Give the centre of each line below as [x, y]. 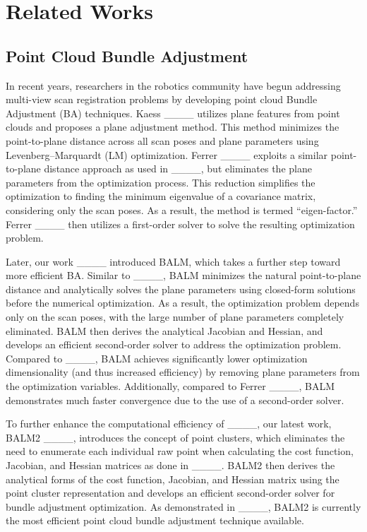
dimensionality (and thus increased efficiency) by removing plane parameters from [183, 372]
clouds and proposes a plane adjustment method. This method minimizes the [173, 127]
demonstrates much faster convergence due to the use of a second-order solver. [175, 400]
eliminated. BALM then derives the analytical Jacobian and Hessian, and [164, 330]
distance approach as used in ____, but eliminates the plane [178, 169]
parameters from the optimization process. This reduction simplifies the [161, 182]
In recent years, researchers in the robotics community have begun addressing [173, 85]
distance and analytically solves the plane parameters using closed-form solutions [181, 289]
